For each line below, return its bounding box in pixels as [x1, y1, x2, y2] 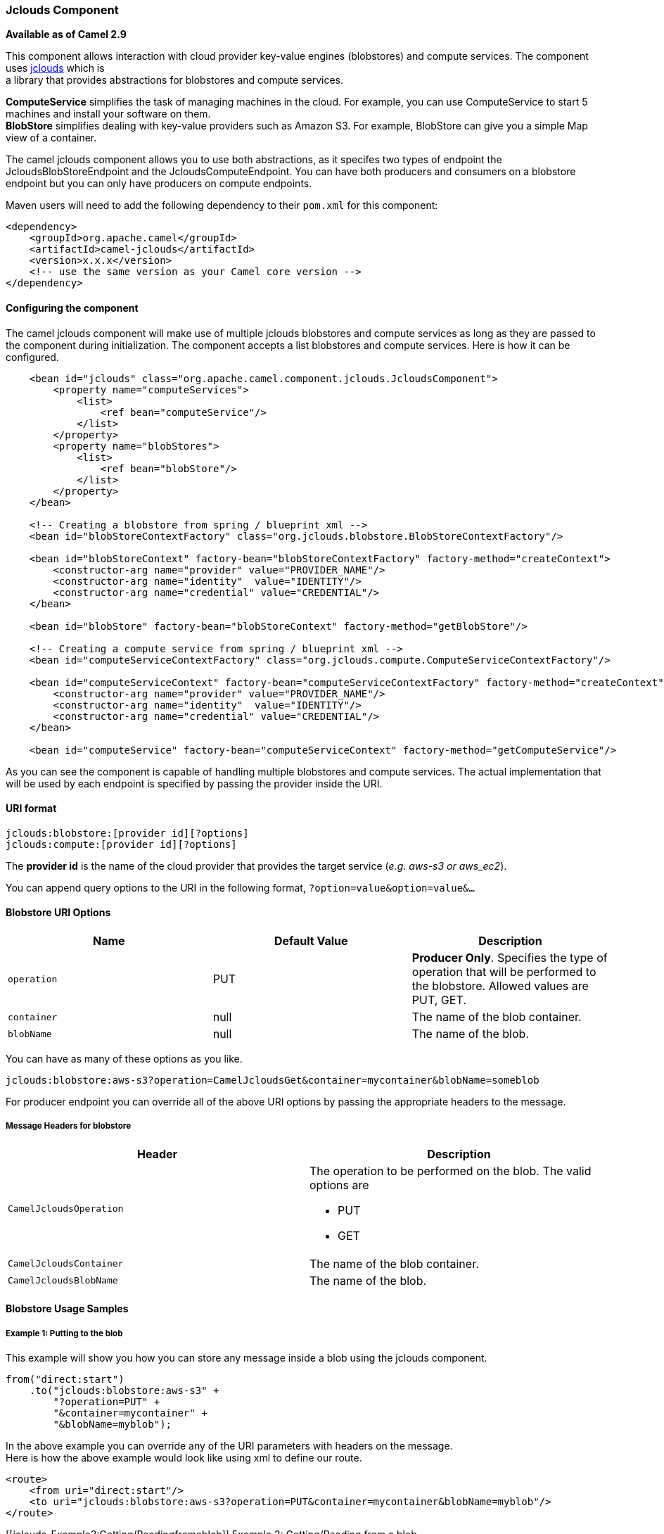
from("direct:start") [6, 1374, 124, 1386]
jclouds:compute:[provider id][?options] [6, 838, 237, 850]
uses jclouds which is [6, 62, 105, 75]
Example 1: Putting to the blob [6, 1328, 123, 1338]
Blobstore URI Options [6, 906, 111, 919]
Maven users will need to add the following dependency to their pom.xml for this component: [6, 199, 438, 212]
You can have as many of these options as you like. [6, 1053, 243, 1065]
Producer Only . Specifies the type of [411, 951, 608, 965]
